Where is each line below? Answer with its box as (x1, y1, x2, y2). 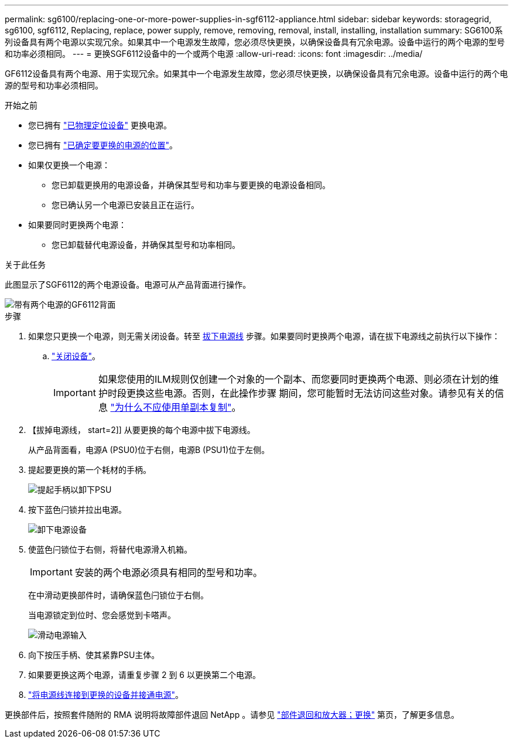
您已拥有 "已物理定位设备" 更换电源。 (28, 120, 172, 130)
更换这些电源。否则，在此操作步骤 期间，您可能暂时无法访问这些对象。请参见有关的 (126, 387, 495, 399)
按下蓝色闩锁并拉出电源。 (28, 505, 126, 514)
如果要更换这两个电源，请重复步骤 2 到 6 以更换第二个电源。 (28, 670, 261, 680)
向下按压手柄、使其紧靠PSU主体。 (28, 650, 160, 660)
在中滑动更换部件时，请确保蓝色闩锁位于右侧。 (28, 590, 208, 600)
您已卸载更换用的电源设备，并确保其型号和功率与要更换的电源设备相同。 (52, 180, 330, 190)
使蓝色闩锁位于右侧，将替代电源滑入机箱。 (28, 544, 192, 554)
